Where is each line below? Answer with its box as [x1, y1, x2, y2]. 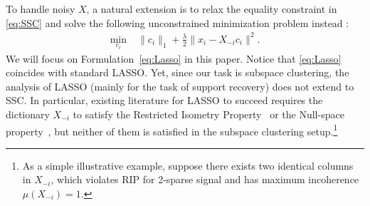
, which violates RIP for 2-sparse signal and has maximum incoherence [51, 172, 359, 187]
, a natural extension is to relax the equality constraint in [86, 1, 337, 16]
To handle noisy [6, 1, 75, 16]
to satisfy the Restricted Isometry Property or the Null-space [73, 106, 344, 121]
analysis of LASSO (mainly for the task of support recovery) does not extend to [6, 78, 354, 93]
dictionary [6, 106, 50, 121]
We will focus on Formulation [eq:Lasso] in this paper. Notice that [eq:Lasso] [6, 51, 342, 66]
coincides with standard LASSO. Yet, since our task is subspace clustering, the [6, 65, 349, 80]
